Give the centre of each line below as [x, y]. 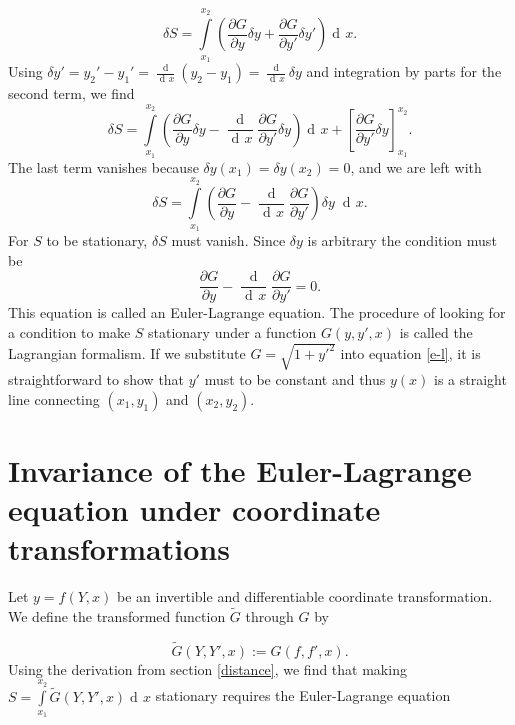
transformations [119, 548]
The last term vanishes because [103, 166]
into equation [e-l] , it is [410, 352]
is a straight [470, 379]
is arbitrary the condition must [402, 240]
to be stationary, [97, 240]
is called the [436, 332]
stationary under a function [232, 332]
